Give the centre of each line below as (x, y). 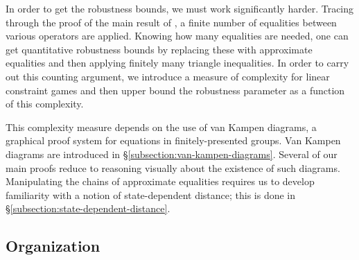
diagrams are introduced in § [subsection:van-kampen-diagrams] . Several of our (172, 154)
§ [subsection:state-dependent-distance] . (88, 208)
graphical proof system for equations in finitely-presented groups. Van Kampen (173, 140)
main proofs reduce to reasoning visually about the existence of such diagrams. (173, 167)
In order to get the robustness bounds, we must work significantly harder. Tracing (180, 8)
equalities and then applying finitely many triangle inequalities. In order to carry (177, 63)
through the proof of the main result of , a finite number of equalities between (171, 22)
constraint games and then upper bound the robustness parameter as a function (175, 90)
